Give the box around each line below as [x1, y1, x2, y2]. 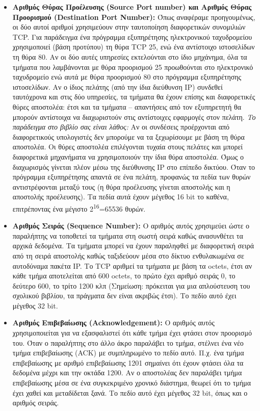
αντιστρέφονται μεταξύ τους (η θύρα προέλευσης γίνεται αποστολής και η [12, 181, 230, 192]
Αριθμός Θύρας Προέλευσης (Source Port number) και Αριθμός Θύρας [12, 2, 252, 12]
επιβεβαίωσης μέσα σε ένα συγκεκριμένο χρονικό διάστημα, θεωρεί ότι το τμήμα [12, 377, 251, 388]
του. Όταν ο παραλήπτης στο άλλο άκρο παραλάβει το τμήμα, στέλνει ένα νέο [12, 337, 244, 348]
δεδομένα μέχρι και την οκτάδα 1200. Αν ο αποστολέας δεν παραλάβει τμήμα [12, 367, 242, 378]
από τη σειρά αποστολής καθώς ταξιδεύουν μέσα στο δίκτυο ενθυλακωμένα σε [12, 250, 244, 261]
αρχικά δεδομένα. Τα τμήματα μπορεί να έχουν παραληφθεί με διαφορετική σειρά [12, 240, 254, 251]
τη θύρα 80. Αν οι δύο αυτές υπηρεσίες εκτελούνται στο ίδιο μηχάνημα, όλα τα [12, 51, 247, 62]
